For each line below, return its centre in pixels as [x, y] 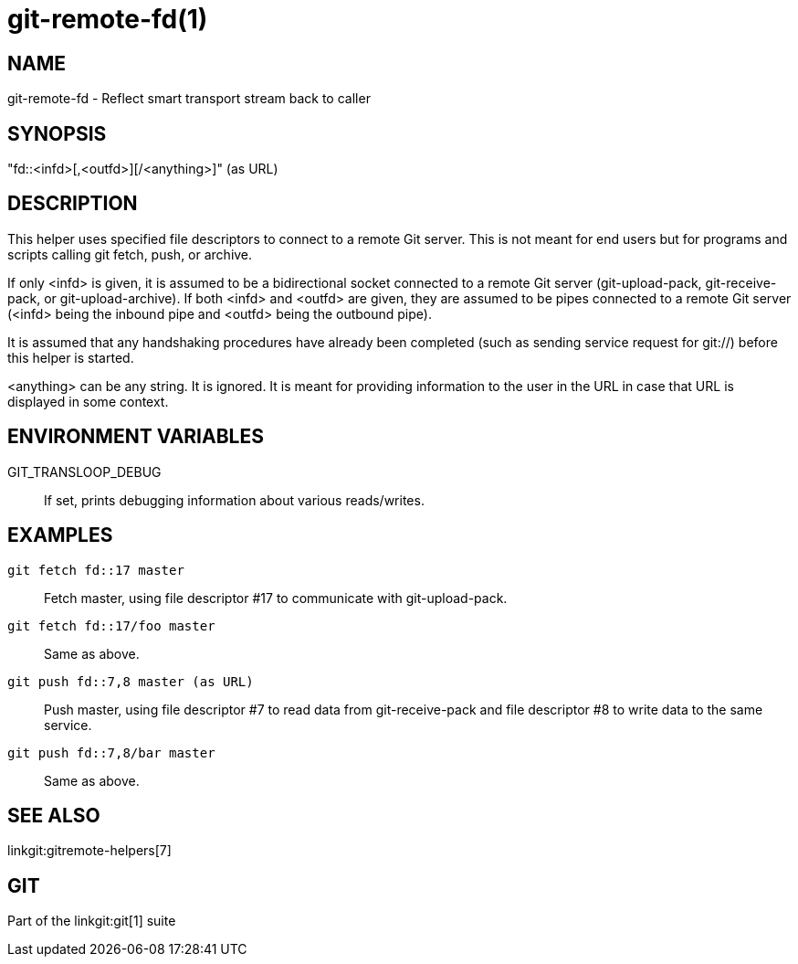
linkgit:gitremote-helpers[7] [89, 851]
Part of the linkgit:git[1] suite [92, 921]
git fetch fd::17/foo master [111, 625]
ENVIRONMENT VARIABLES [136, 437]
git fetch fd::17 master [96, 570]
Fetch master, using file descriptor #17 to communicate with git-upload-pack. [276, 598]
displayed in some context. [88, 401]
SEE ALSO [54, 815]
